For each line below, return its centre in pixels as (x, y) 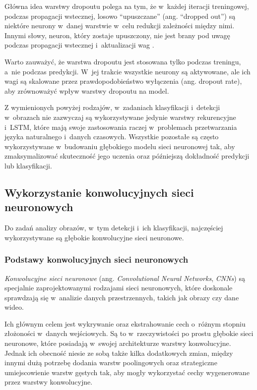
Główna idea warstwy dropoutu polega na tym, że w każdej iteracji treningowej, (127, 6)
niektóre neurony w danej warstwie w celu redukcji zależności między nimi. (120, 26)
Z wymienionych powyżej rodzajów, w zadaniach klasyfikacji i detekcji (112, 107)
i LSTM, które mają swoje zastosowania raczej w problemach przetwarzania (121, 127)
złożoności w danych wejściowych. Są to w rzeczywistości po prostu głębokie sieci (129, 333)
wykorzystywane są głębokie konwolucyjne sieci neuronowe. (94, 237)
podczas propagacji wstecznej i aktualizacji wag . (79, 45)
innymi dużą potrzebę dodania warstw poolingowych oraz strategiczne (111, 362)
